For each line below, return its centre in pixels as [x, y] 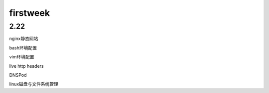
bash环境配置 [23, 47]
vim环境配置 [22, 57]
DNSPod [18, 75]
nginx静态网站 [24, 39]
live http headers [27, 66]
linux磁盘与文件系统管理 [34, 84]
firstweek [29, 13]
